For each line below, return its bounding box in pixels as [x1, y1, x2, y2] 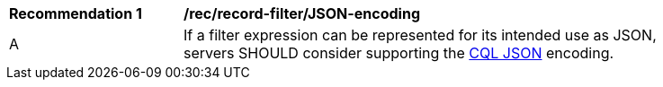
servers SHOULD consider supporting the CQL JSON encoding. [184, 44, 614, 62]
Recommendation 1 [9, 4, 142, 22]
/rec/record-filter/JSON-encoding [184, 4, 420, 22]
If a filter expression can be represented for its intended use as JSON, [184, 26, 657, 44]
